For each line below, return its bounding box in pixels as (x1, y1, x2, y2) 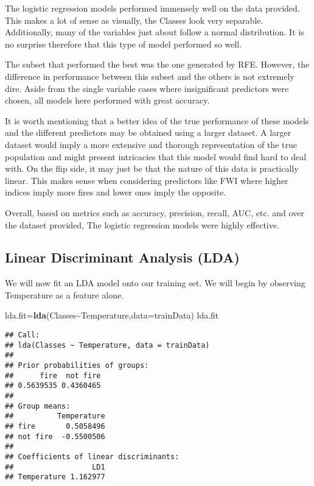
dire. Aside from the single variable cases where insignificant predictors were (5, 82, 289, 94)
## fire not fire (5, 371, 101, 380)
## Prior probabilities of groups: (5, 361, 149, 370)
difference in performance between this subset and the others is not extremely (5, 69, 295, 82)
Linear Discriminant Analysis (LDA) (5, 248, 240, 267)
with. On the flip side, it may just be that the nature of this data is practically (5, 162, 299, 175)
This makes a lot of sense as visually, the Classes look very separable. (5, 13, 263, 26)
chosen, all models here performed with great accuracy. (5, 94, 210, 107)
